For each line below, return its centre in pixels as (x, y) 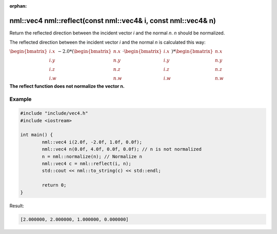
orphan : (18, 6)
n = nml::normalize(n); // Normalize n (92, 156)
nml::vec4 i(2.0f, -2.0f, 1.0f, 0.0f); (92, 142)
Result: (17, 206)
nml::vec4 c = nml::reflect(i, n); (87, 163)
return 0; (54, 185)
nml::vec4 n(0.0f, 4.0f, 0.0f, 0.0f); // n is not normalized (122, 149)
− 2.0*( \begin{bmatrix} (85, 51)
